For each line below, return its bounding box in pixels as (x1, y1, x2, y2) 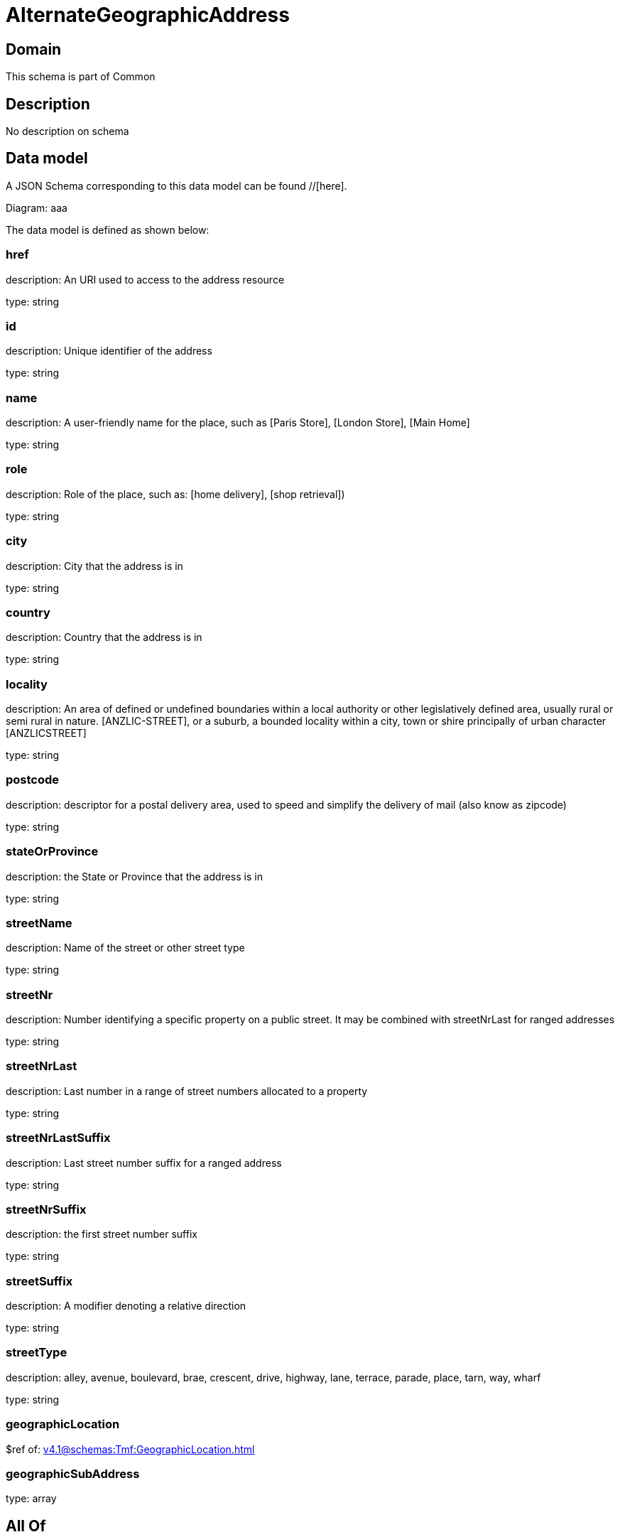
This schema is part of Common (6, 70, 156, 83)
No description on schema (6, 125, 129, 138)
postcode (6, 772, 60, 787)
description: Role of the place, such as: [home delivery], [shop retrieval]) (6, 487, 345, 500)
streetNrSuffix (6, 1202, 87, 1217)
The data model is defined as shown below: (6, 223, 210, 236)
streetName (6, 915, 72, 930)
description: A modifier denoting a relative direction (6, 1300, 246, 1312)
